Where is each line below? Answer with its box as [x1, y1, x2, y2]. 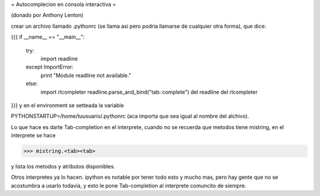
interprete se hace [11, 132, 56, 139]
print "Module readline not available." [40, 72, 132, 79]
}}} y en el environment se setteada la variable [11, 101, 124, 109]
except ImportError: [25, 63, 74, 70]
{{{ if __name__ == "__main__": [11, 33, 85, 41]
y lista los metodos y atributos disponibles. [11, 163, 116, 170]
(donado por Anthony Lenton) [11, 12, 84, 19]
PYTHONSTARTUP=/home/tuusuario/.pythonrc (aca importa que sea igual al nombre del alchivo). [11, 113, 249, 120]
